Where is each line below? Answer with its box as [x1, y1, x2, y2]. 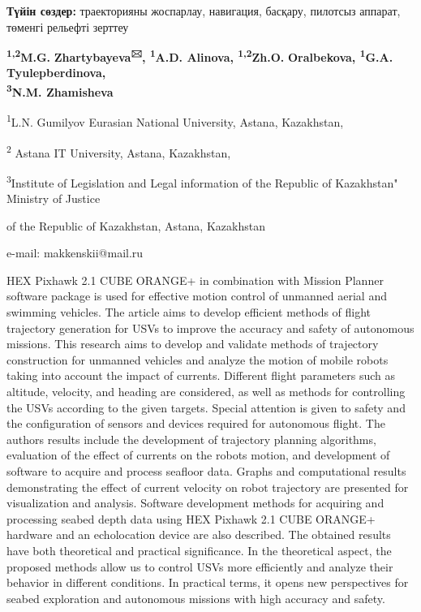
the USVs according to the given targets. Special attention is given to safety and [6, 399, 406, 416]
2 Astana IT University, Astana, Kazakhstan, [6, 141, 231, 161]
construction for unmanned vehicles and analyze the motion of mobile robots [6, 351, 389, 368]
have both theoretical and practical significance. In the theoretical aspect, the [6, 541, 392, 558]
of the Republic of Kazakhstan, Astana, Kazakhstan [6, 217, 265, 234]
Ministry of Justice [6, 190, 101, 207]
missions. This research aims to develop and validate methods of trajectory [6, 335, 379, 352]
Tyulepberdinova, [6, 64, 106, 81]
